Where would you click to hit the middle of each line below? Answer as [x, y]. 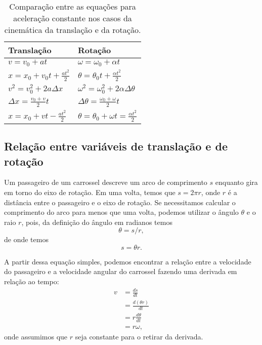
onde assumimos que [36, 336]
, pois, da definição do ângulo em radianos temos [97, 222]
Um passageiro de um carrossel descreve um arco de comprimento [106, 182]
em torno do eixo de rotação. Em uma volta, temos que [90, 192]
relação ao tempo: [32, 281]
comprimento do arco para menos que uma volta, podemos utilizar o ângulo [121, 212]
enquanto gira [236, 182]
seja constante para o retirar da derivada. [139, 336]
